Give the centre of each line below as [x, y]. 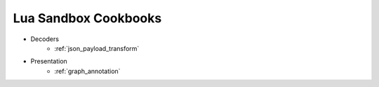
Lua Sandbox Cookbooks [87, 18]
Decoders [45, 39]
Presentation [49, 61]
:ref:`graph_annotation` [87, 71]
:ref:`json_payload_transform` [97, 48]
